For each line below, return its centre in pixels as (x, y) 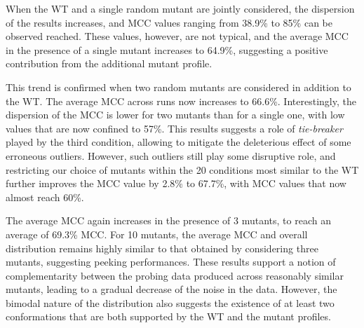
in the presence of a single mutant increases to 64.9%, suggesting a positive (167, 49)
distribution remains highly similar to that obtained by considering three (162, 248)
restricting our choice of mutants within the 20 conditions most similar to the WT (182, 169)
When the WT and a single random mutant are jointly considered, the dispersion (180, 8)
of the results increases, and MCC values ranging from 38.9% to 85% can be (169, 22)
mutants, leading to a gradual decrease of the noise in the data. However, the (171, 289)
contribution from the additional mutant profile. (109, 63)
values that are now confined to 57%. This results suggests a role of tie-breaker (174, 128)
